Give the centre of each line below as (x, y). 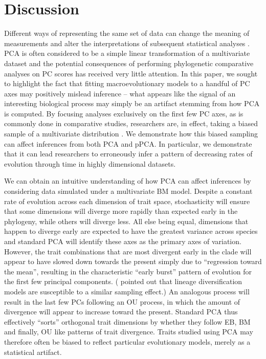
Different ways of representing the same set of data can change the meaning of (127, 33)
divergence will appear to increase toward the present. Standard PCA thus (121, 312)
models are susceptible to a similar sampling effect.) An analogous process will (127, 291)
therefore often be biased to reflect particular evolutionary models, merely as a (127, 341)
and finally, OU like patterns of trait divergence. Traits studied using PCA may (129, 332)
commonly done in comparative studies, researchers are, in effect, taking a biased (131, 123)
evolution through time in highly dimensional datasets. (90, 163)
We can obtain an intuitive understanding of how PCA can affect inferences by (128, 181)
